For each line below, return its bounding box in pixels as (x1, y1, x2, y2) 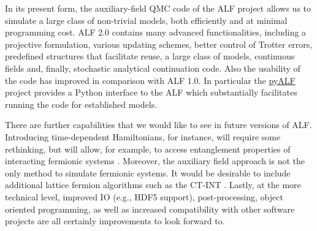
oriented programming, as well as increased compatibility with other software (5, 202, 295, 215)
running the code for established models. (5, 97, 158, 110)
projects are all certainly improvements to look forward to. (5, 214, 225, 227)
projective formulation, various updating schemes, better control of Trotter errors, (5, 37, 313, 50)
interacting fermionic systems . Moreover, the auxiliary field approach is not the (5, 154, 305, 167)
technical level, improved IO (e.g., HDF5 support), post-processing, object (5, 190, 283, 203)
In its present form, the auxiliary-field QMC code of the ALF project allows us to (5, 2, 311, 14)
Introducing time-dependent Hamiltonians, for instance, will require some (5, 130, 281, 143)
